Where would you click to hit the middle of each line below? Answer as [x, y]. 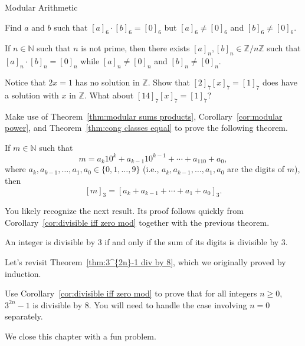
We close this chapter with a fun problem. [81, 336]
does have [280, 82]
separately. [24, 316]
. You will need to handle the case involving [168, 304]
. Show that [169, 82]
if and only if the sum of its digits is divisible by [192, 242]
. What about [109, 95]
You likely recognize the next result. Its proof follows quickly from [124, 211]
